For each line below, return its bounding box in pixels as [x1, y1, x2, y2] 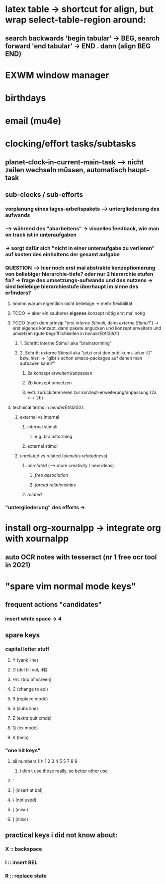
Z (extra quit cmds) [12, 715, 52, 721]
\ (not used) [12, 797, 37, 803]
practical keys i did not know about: [5, 831, 118, 839]
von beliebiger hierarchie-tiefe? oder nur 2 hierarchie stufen [5, 271, 154, 278]
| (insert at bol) [12, 787, 43, 793]
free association [34, 472, 68, 478]
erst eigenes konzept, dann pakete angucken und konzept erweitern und [12, 325, 162, 331]
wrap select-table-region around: [5, 14, 146, 25]
